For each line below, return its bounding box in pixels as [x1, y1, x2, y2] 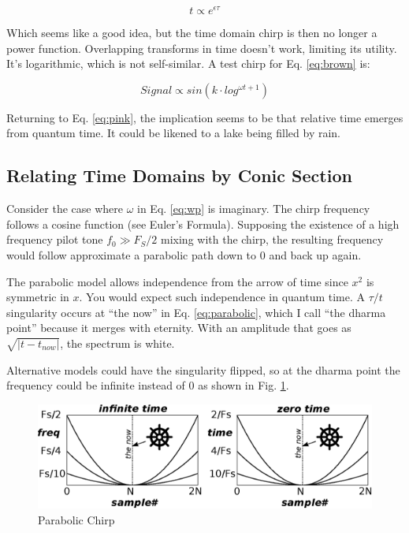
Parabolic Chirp [38, 512, 115, 528]
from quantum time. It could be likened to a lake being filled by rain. [6, 125, 340, 141]
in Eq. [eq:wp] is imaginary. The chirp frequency [137, 200, 370, 217]
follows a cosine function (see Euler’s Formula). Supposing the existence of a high [6, 215, 400, 232]
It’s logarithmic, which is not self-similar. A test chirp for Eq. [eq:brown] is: [6, 55, 370, 72]
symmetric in [6, 289, 69, 305]
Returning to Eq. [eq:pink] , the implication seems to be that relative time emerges [6, 109, 403, 125]
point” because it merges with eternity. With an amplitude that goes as [6, 319, 351, 336]
